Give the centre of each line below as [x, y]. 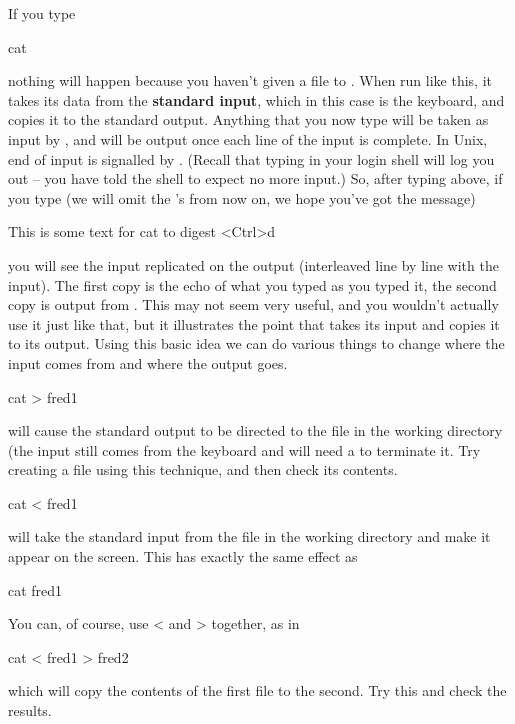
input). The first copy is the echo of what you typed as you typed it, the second [252, 284]
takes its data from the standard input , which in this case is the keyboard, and [256, 99]
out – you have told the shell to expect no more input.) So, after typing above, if [255, 178]
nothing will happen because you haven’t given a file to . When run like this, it [250, 80]
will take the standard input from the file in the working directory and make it [249, 536]
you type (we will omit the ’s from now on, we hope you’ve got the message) [242, 197]
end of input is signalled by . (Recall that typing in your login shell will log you [251, 158]
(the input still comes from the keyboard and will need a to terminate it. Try [244, 449]
